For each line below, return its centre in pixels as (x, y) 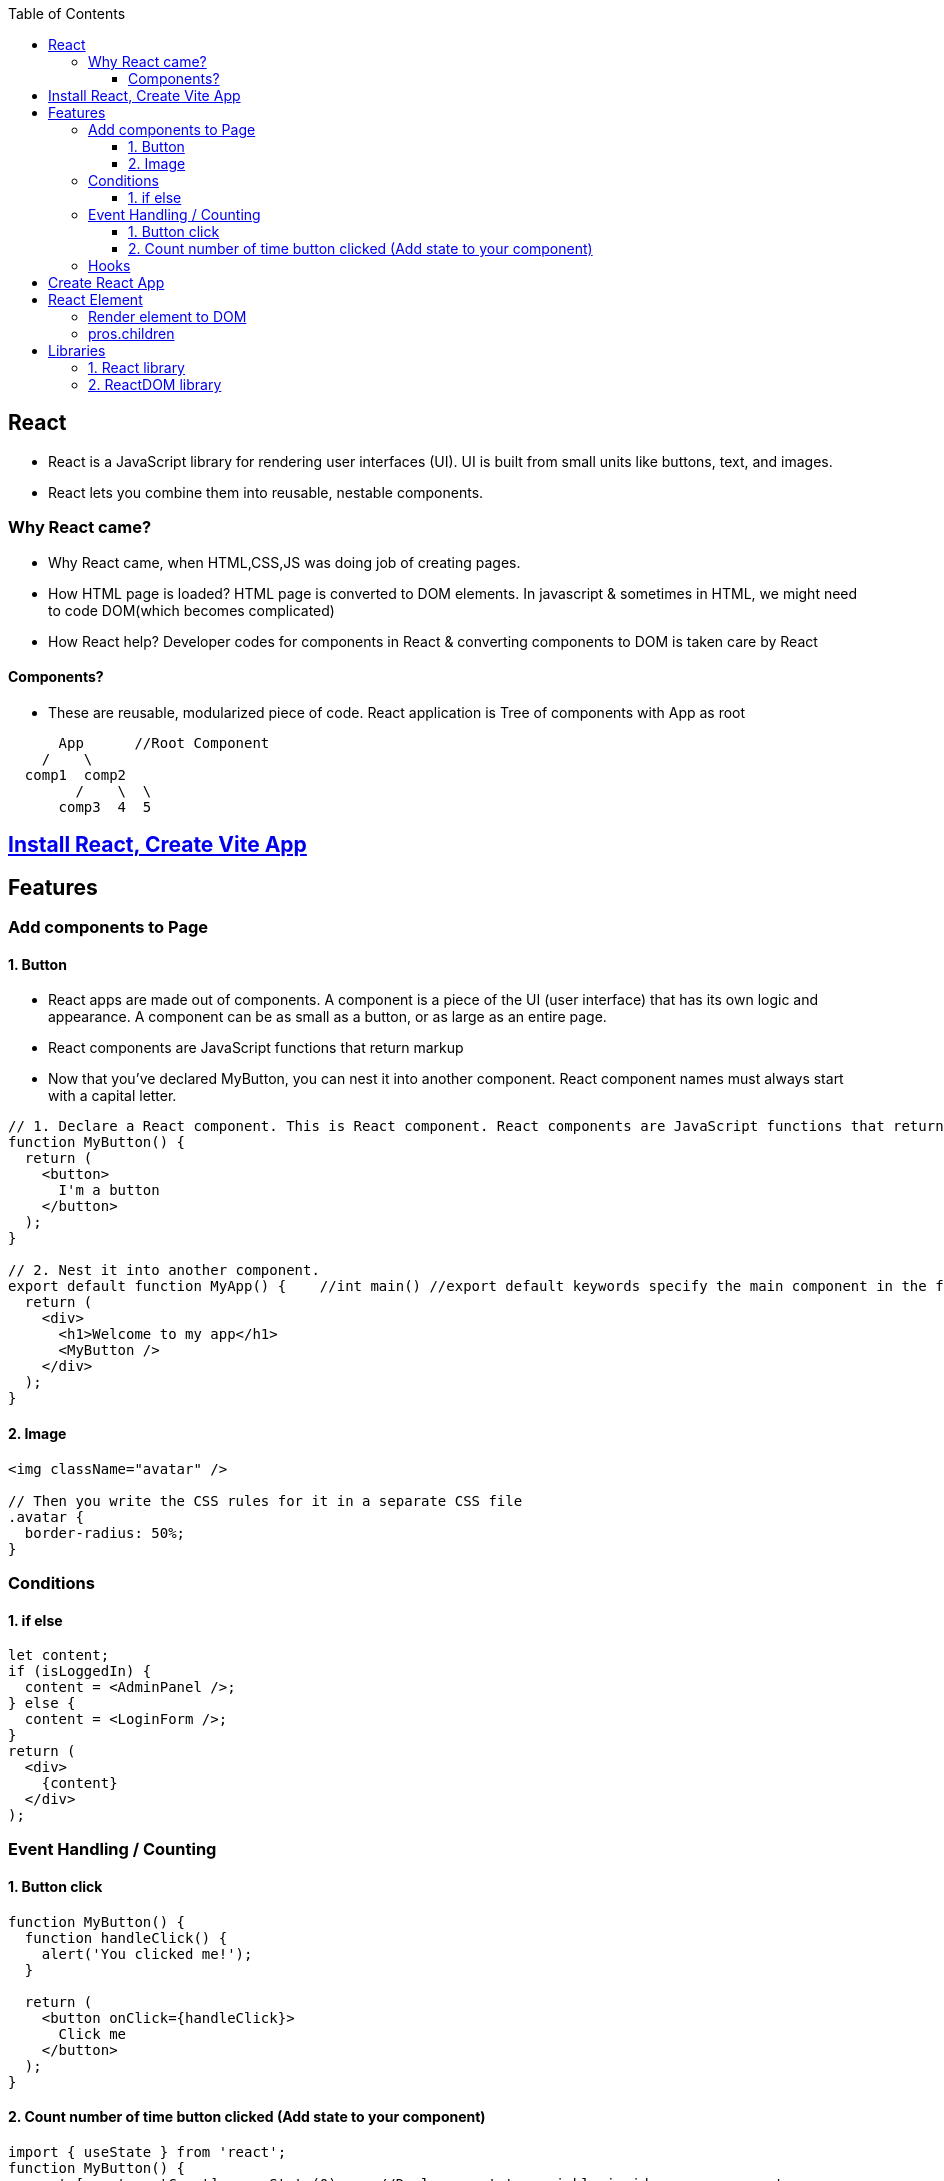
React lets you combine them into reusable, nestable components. (266, 492)
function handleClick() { (126, 1937)
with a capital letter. (112, 1096)
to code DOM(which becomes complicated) (191, 610)
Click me (92, 2033)
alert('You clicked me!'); (147, 1953)
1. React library (136, 367)
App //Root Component (164, 742)
